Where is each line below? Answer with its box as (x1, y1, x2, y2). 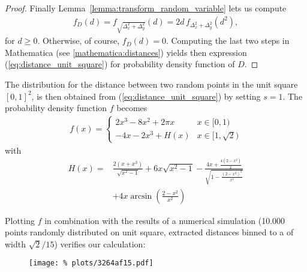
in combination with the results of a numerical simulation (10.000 (44, 214, 285, 226)
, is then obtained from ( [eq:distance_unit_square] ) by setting (31, 89, 261, 102)
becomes (116, 101, 148, 114)
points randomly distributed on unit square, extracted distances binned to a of (5, 226, 294, 238)
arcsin (130, 192, 152, 201)
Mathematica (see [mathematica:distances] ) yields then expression (5, 46, 247, 58)
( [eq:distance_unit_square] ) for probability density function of (5, 58, 235, 70)
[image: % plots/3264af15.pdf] (29, 259, 153, 268)
